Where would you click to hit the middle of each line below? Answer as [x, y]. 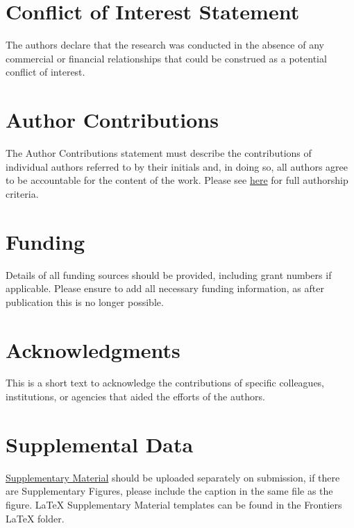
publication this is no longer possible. [85, 301]
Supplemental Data [100, 444]
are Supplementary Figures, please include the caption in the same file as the [169, 491]
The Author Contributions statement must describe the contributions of [159, 153]
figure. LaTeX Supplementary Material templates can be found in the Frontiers [174, 504]
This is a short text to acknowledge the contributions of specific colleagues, [165, 383]
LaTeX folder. [35, 518]
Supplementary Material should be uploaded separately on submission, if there [173, 477]
